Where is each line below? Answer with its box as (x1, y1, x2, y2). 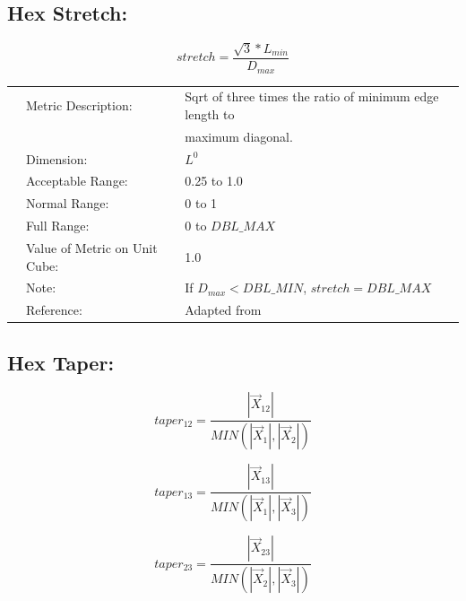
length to (185, 104, 235, 123)
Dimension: (26, 149, 88, 168)
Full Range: (26, 216, 90, 235)
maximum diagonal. (185, 126, 293, 145)
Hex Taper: (7, 348, 115, 376)
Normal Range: (26, 194, 109, 213)
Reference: (26, 300, 82, 319)
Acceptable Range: (26, 171, 128, 190)
